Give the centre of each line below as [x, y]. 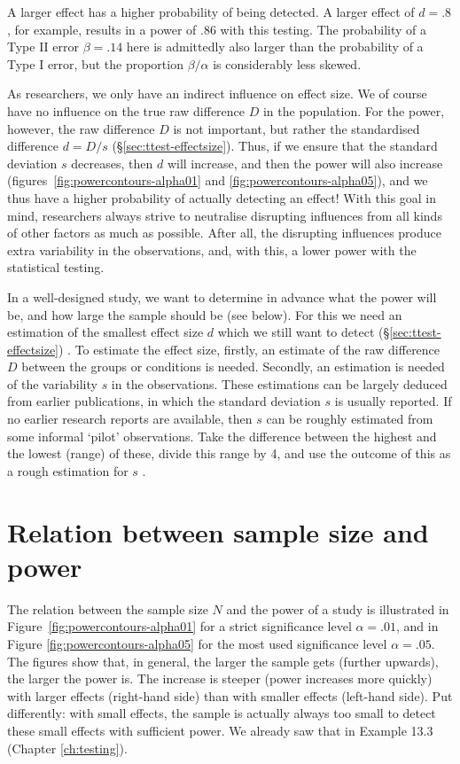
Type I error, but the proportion [95, 63]
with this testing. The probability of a [324, 29]
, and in [417, 626]
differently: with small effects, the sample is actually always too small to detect [222, 713]
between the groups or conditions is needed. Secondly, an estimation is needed [233, 366]
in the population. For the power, [354, 110]
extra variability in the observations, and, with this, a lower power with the [212, 249]
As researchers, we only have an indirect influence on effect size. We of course [217, 94]
